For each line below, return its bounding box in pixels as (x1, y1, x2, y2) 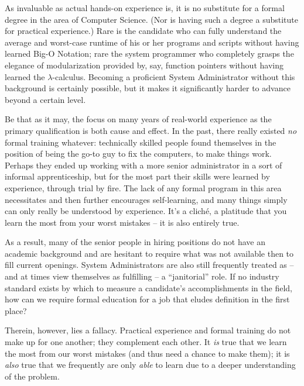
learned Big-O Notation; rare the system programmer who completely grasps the (5, 47, 294, 60)
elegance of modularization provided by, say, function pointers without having (5, 58, 283, 71)
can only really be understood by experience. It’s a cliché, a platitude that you (5, 205, 287, 217)
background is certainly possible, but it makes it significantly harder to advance (5, 82, 291, 94)
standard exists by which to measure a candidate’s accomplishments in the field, (5, 281, 292, 294)
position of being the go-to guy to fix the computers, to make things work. (5, 147, 272, 160)
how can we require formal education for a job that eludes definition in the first (5, 293, 290, 305)
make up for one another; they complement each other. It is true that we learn (5, 336, 287, 348)
